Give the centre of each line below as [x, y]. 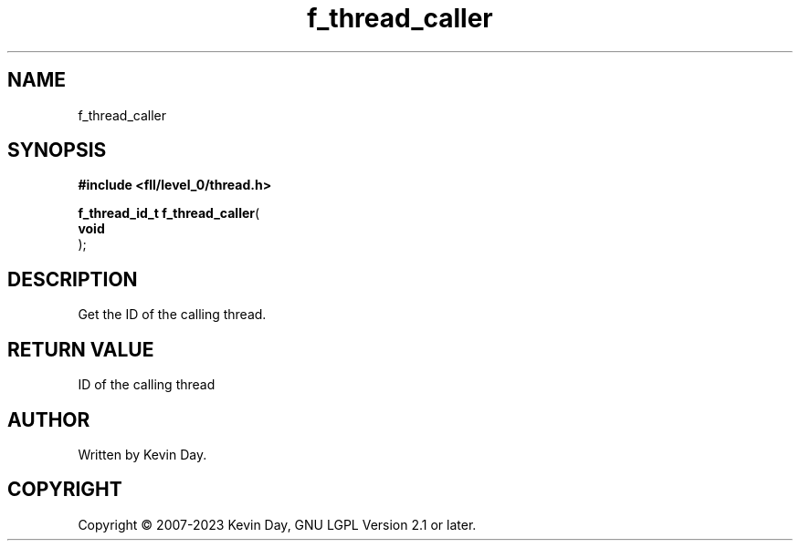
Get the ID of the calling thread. [172, 315]
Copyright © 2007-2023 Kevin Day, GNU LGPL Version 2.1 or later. [277, 524]
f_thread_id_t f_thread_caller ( [169, 213]
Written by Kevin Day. [142, 454]
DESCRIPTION [73, 279]
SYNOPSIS [57, 150]
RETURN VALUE [81, 349]
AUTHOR [49, 419]
